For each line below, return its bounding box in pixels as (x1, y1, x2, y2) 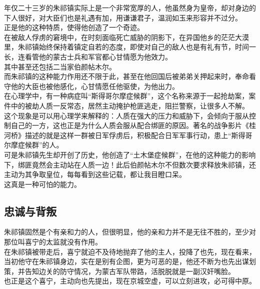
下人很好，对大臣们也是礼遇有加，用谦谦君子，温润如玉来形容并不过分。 (4, 12, 242, 22)
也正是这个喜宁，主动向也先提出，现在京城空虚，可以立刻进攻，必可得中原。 (4, 275, 256, 286)
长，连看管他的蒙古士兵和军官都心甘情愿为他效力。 (4, 51, 172, 61)
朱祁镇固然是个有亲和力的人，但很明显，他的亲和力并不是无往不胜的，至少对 (4, 226, 256, 237)
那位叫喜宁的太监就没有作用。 (4, 236, 102, 247)
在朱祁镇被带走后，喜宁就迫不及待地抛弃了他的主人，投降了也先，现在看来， (4, 246, 256, 256)
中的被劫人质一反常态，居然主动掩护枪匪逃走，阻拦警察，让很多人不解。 (10, 100, 249, 110)
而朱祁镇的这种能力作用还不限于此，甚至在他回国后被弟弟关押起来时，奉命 (4, 71, 249, 81)
